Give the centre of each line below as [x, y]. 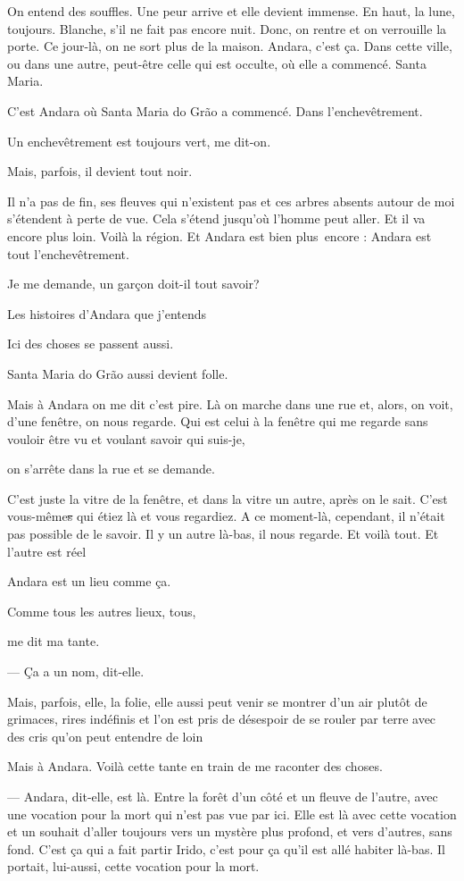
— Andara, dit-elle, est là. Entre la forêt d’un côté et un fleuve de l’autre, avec [223, 796]
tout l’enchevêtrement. [68, 253]
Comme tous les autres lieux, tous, [102, 611]
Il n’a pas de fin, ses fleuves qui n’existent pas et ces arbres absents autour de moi [231, 201]
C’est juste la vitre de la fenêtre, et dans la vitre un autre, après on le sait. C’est [228, 498]
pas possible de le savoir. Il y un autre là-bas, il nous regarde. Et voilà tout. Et [223, 534]
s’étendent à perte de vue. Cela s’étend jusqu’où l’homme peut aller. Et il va [216, 218]
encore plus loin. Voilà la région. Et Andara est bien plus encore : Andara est [220, 235]
